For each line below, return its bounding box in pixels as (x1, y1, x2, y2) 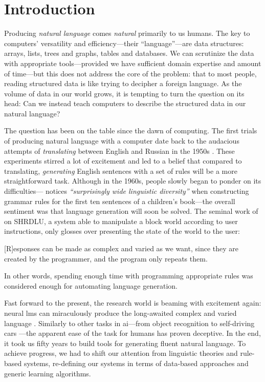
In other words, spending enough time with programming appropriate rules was (4, 270, 253, 281)
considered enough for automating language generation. (4, 280, 178, 291)
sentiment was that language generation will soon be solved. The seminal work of (4, 206, 258, 216)
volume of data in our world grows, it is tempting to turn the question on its (4, 88, 245, 98)
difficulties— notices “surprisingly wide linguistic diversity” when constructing (4, 186, 249, 196)
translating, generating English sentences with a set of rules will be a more (4, 165, 237, 176)
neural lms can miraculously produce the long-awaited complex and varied (4, 307, 237, 318)
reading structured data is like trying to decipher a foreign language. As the (4, 78, 242, 89)
